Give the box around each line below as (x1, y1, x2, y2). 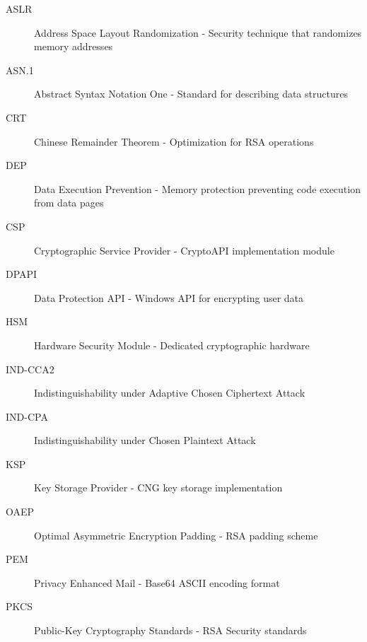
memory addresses (34, 39, 113, 54)
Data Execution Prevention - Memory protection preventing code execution (34, 181, 361, 196)
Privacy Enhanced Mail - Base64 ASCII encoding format (34, 575, 280, 590)
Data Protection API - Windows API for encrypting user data (34, 290, 304, 305)
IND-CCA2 (6, 361, 54, 376)
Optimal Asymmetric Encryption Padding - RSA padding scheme (34, 527, 318, 542)
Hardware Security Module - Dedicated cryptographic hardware (34, 337, 310, 352)
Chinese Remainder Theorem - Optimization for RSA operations (34, 134, 314, 148)
